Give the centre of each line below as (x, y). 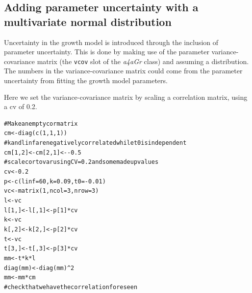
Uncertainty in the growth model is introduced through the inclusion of (111, 42)
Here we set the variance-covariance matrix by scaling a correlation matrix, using (126, 97)
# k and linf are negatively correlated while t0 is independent (95, 143)
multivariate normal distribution (88, 21)
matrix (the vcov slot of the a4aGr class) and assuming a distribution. (143, 61)
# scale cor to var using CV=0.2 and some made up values (81, 162)
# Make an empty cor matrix (41, 124)
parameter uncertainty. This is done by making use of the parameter (107, 52)
